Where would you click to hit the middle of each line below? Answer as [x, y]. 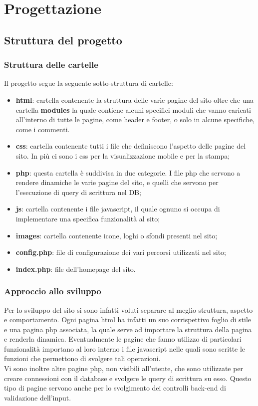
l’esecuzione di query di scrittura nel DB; [78, 192]
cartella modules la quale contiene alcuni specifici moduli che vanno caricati [133, 109]
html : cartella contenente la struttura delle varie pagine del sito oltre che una [135, 100]
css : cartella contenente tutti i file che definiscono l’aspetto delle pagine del [131, 146]
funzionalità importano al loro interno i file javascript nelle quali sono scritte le [125, 348]
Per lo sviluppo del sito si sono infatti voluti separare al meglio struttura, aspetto [129, 309]
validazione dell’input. [38, 397]
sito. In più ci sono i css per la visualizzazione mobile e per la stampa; [123, 155]
